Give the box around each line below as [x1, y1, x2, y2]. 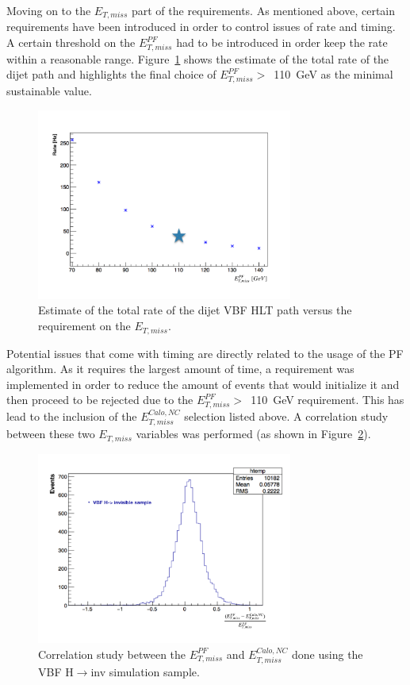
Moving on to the [6, 2, 91, 18]
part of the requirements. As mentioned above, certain [131, 2, 395, 18]
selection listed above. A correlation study [184, 408, 389, 425]
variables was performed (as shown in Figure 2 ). [136, 425, 371, 442]
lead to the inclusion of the [6, 408, 137, 425]
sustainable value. [6, 83, 92, 99]
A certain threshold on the [6, 34, 136, 51]
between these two [6, 425, 95, 442]
